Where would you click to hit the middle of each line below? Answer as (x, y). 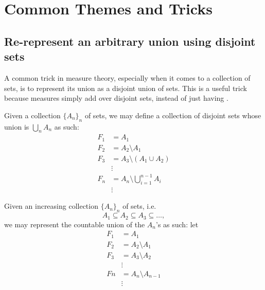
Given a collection (32, 115)
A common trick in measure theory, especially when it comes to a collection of (127, 77)
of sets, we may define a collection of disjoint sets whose (173, 115)
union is (17, 126)
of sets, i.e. (139, 206)
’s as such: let (177, 224)
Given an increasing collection (51, 206)
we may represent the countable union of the (75, 224)
